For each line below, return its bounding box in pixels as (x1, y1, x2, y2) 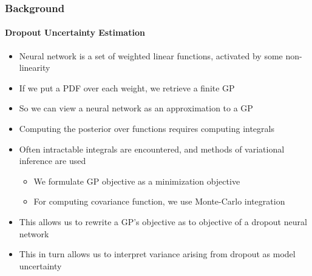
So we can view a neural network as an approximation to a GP (19, 102, 253, 114)
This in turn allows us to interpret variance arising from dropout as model (19, 248, 296, 260)
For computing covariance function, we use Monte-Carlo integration (33, 195, 285, 208)
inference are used (19, 154, 86, 167)
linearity (19, 61, 50, 74)
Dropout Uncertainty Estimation (5, 26, 145, 39)
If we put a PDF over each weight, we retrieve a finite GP (19, 81, 235, 94)
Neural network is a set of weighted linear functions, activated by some (19, 49, 283, 62)
